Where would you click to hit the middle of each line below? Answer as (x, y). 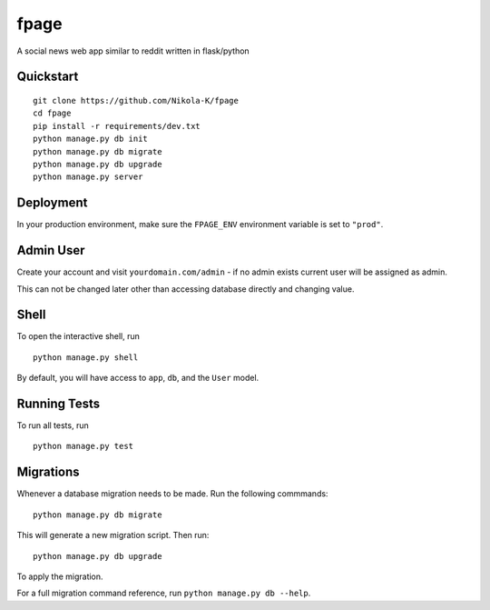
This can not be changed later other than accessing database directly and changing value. (186, 289)
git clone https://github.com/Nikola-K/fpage (136, 100)
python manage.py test (83, 446)
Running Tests (58, 404)
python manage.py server (88, 177)
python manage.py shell (86, 357)
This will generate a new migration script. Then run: (113, 535)
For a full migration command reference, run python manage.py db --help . (164, 593)
